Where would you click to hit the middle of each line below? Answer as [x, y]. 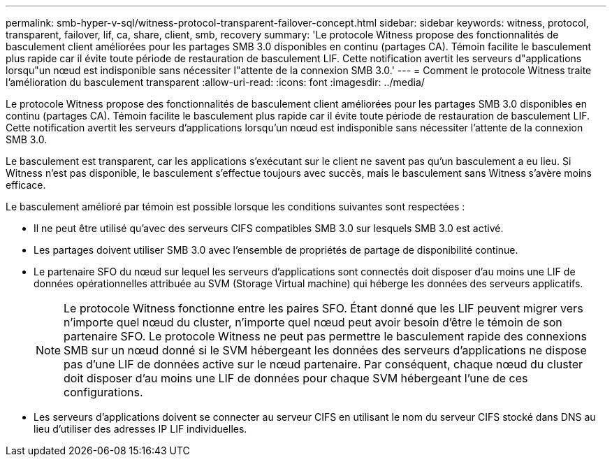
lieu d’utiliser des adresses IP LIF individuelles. [140, 429]
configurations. [103, 392]
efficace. [26, 185]
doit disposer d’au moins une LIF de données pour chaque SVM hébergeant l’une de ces [296, 378]
